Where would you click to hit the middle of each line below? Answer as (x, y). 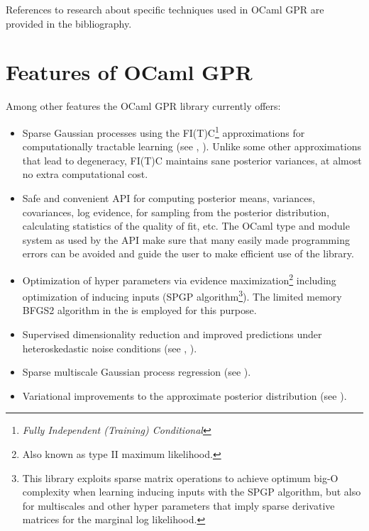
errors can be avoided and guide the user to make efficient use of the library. (188, 253)
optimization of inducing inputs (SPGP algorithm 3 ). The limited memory (182, 295)
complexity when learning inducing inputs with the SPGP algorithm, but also (192, 492)
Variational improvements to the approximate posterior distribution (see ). (184, 395)
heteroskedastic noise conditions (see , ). (110, 348)
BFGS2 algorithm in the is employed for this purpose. (139, 310)
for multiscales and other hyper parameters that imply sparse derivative (178, 505)
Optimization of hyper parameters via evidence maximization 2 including (179, 279)
